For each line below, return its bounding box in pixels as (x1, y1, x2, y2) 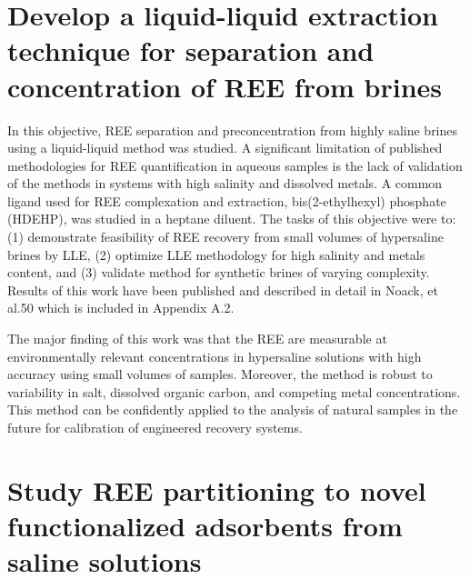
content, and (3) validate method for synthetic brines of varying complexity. (7, 263, 430, 282)
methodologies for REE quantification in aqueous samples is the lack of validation (7, 155, 463, 175)
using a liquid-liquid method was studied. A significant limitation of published (7, 138, 443, 157)
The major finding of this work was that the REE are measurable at (7, 329, 387, 348)
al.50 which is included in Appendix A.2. (7, 298, 235, 317)
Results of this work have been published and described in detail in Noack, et (7, 280, 438, 299)
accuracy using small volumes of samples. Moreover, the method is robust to (7, 364, 433, 384)
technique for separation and (7, 32, 375, 69)
